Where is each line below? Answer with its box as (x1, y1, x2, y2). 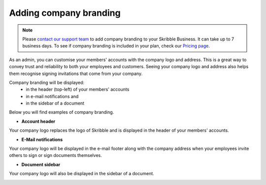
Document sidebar (21, 161, 61, 167)
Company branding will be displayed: (9, 79, 85, 85)
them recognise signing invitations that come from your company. (9, 71, 143, 76)
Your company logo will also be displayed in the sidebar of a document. (9, 171, 155, 177)
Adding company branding (9, 7, 121, 18)
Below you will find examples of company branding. (9, 109, 114, 115)
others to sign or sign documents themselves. (9, 152, 102, 158)
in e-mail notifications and (26, 93, 79, 99)
